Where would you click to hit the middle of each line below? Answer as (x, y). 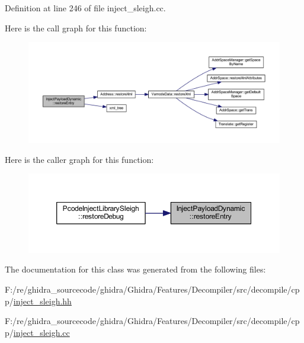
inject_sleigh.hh (42, 301)
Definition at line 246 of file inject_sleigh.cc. (85, 8)
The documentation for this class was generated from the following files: (135, 269)
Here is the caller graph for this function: (79, 159)
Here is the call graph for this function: (76, 28)
